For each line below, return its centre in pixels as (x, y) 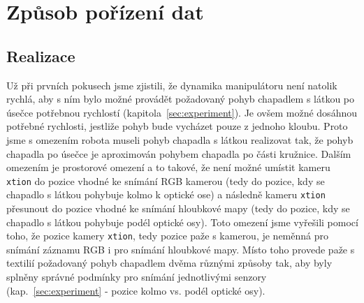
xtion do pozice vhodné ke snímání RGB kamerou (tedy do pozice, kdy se (166, 180)
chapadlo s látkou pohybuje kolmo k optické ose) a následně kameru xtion (166, 194)
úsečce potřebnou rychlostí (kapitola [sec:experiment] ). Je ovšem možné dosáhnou (182, 112)
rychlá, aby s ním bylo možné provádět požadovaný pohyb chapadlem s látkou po (181, 99)
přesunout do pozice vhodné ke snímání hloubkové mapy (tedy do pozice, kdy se (178, 208)
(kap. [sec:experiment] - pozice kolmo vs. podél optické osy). (136, 290)
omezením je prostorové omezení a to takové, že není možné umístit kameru (168, 167)
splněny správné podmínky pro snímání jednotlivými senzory (137, 277)
